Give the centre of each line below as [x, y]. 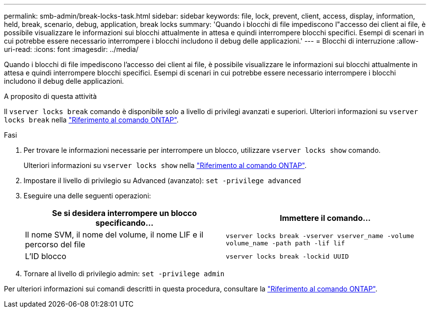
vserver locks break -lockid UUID [287, 256]
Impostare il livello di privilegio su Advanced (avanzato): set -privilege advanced [162, 180]
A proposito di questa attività [51, 96]
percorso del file [55, 244]
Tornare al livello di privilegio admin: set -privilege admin [124, 274]
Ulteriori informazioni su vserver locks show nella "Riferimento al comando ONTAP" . [165, 165]
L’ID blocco [46, 256]
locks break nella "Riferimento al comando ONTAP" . [91, 120]
